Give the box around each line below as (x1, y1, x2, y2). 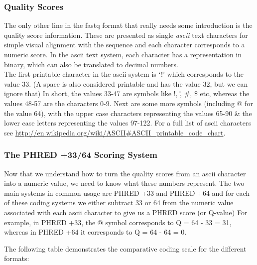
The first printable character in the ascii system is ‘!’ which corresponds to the (4, 69, 244, 79)
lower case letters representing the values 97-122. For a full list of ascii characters (4, 118, 251, 128)
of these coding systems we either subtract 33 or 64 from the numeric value (4, 197, 234, 208)
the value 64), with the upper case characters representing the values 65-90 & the (4, 108, 252, 118)
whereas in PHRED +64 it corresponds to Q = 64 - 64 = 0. (4, 227, 187, 237)
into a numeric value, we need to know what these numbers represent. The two (4, 178, 245, 188)
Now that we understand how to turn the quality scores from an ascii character (4, 168, 246, 178)
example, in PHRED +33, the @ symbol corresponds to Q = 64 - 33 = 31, (4, 217, 232, 227)
